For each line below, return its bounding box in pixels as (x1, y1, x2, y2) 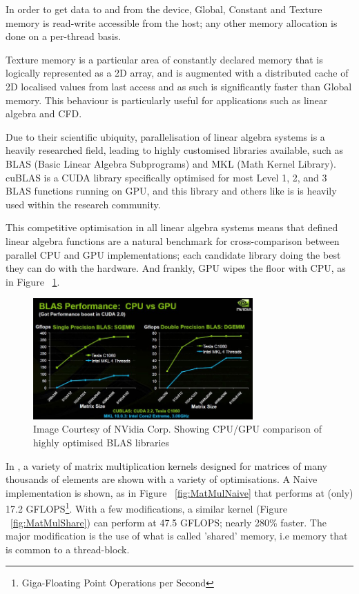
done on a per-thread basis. (6, 29, 122, 43)
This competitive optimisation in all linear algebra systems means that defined (6, 220, 338, 235)
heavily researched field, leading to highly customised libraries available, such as (6, 143, 344, 157)
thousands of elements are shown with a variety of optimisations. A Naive (6, 472, 318, 486)
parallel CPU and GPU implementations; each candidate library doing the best (6, 247, 341, 261)
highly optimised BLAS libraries (33, 435, 170, 450)
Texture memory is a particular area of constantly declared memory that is (6, 52, 323, 66)
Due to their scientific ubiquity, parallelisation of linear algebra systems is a (6, 129, 325, 143)
